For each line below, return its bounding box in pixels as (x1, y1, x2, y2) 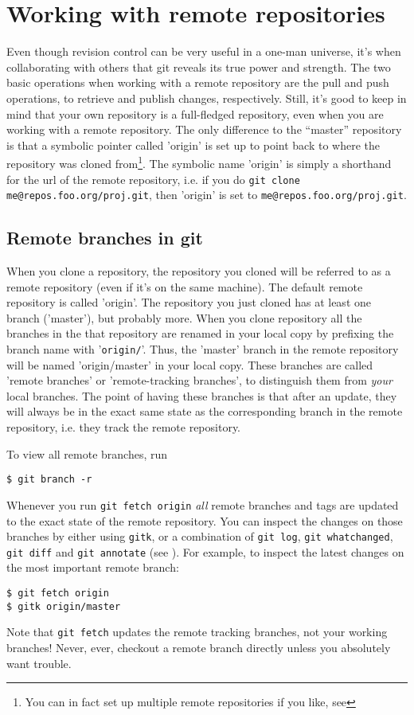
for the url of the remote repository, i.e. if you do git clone (6, 170, 300, 187)
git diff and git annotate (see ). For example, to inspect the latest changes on (6, 543, 404, 560)
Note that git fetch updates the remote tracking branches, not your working (6, 623, 388, 640)
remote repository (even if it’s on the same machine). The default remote (6, 278, 363, 295)
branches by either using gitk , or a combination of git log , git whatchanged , (6, 528, 393, 545)
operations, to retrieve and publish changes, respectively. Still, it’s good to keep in (6, 89, 407, 106)
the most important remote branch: (6, 559, 179, 576)
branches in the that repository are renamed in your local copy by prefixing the (6, 325, 394, 342)
